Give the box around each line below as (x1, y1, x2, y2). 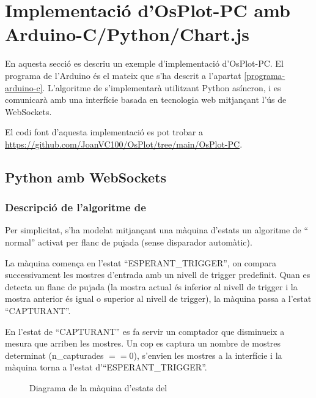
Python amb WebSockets (5, 167, 166, 186)
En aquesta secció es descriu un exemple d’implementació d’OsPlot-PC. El (5, 57, 284, 70)
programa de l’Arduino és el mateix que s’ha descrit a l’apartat (5, 69, 241, 81)
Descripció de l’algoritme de (5, 200, 146, 215)
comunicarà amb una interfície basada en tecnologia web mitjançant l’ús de (5, 93, 287, 106)
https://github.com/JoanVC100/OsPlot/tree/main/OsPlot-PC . (5, 137, 243, 150)
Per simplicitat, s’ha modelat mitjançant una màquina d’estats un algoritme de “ (5, 223, 309, 236)
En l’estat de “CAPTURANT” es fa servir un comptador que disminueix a (5, 325, 285, 337)
